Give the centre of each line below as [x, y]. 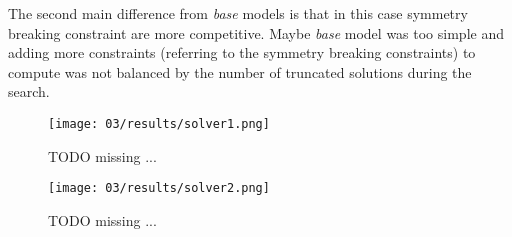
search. [29, 91]
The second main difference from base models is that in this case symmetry [238, 13]
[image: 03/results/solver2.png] [159, 188]
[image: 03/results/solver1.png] [159, 123]
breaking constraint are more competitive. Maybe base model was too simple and [256, 32]
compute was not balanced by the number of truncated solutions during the [240, 71]
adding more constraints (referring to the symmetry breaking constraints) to [242, 52]
